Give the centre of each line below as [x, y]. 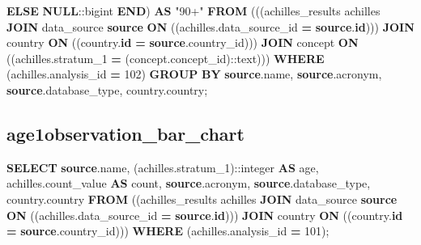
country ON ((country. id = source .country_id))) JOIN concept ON [183, 42]
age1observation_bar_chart [125, 133]
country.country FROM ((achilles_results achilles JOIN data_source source [202, 199]
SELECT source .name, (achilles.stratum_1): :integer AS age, [163, 167]
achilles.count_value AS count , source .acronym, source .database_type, [189, 183]
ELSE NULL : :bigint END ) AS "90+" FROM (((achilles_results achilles [193, 11]
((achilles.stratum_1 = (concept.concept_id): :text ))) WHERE [166, 58]
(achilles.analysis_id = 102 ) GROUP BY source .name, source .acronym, [194, 74]
